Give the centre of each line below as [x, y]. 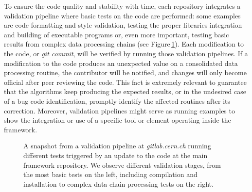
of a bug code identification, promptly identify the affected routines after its [117, 101]
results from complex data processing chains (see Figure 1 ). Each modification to [124, 44]
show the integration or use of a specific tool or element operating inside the [117, 120]
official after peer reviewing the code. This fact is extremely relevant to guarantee [125, 82]
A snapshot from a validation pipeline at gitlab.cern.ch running [117, 146]
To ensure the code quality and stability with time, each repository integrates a [122, 6]
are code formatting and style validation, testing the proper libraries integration [123, 25]
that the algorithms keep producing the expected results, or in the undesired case [125, 91]
